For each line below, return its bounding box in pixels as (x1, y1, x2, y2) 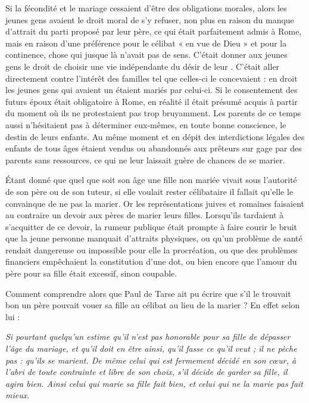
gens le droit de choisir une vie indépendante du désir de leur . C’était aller (5, 60, 280, 72)
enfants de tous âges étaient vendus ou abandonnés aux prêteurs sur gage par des (5, 142, 302, 154)
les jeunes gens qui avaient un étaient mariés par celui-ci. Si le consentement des (5, 83, 298, 96)
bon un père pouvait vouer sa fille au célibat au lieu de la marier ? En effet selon (5, 299, 300, 311)
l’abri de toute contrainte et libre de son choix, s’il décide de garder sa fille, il (5, 365, 288, 378)
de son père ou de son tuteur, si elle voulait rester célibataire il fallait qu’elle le (5, 185, 294, 197)
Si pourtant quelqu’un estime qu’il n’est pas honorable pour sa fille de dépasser (5, 330, 291, 343)
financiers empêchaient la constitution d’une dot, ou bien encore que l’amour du (5, 255, 297, 268)
